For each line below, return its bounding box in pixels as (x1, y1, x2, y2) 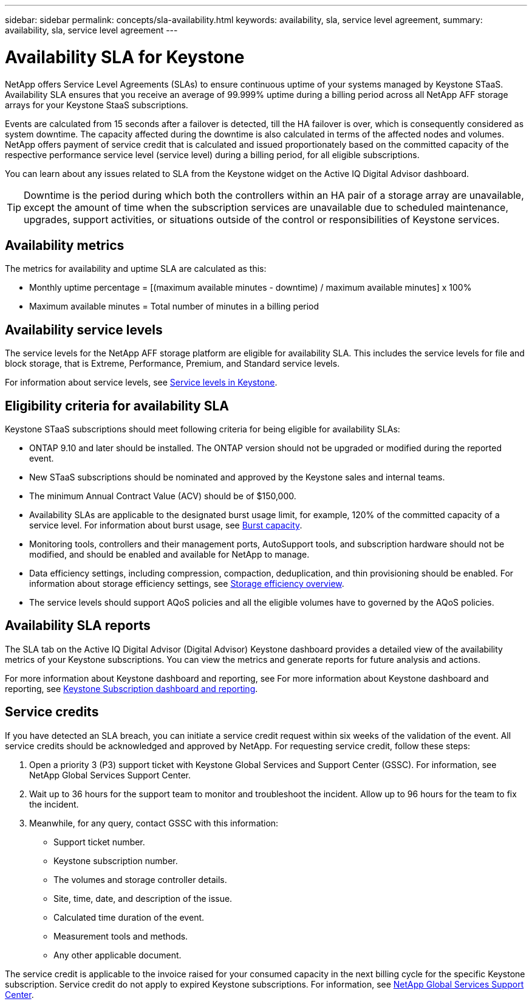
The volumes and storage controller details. (53, 874, 227, 885)
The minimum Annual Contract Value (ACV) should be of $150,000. (29, 491, 296, 502)
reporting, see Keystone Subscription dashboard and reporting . (5, 683, 258, 694)
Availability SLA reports (5, 618, 151, 634)
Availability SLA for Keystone (5, 46, 245, 68)
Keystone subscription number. (53, 855, 178, 866)
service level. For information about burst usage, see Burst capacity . (29, 520, 302, 531)
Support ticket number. (53, 836, 145, 847)
